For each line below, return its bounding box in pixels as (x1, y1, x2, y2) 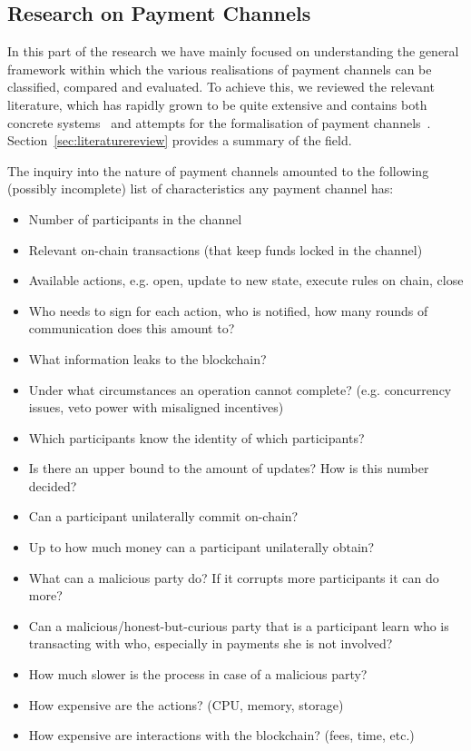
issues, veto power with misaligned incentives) (28, 398, 284, 417)
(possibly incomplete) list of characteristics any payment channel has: (7, 179, 394, 198)
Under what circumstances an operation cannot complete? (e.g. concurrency (28, 380, 452, 399)
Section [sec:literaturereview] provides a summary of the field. (7, 131, 352, 150)
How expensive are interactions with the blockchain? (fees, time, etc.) (28, 726, 415, 745)
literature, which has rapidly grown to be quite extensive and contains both (7, 94, 427, 114)
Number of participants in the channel (28, 209, 242, 228)
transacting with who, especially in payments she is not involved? (28, 634, 393, 653)
